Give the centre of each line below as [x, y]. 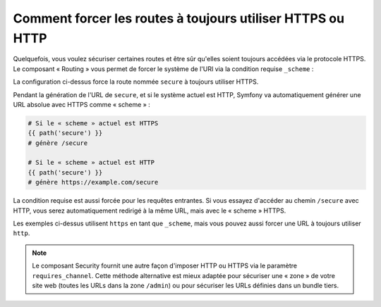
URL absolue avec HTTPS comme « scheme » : [82, 104]
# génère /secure [58, 143]
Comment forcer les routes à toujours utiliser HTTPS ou [179, 18]
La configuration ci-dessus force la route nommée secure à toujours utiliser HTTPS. [136, 82]
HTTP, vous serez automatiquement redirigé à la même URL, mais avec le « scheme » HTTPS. [150, 211]
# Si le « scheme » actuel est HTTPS [93, 123]
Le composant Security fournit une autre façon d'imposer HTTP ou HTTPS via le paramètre [165, 266]
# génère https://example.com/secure [93, 182]
